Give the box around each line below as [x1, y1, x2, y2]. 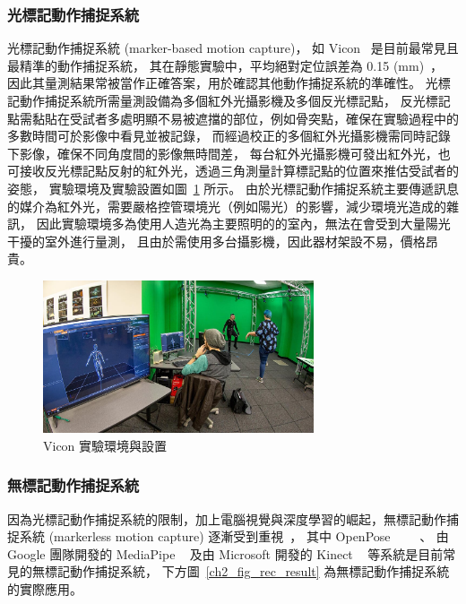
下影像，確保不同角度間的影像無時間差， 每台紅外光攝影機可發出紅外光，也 [7, 143, 451, 162]
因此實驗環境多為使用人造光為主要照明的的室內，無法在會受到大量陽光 [36, 214, 451, 233]
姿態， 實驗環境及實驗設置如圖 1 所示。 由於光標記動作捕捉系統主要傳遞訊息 [7, 178, 459, 197]
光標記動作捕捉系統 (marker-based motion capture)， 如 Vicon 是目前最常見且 [7, 39, 459, 57]
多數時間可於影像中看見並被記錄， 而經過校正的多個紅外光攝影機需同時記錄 [7, 126, 451, 145]
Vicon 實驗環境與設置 [43, 436, 168, 454]
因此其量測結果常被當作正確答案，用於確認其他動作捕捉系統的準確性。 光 [7, 73, 438, 92]
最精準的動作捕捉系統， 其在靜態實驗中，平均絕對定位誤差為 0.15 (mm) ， [7, 56, 444, 74]
